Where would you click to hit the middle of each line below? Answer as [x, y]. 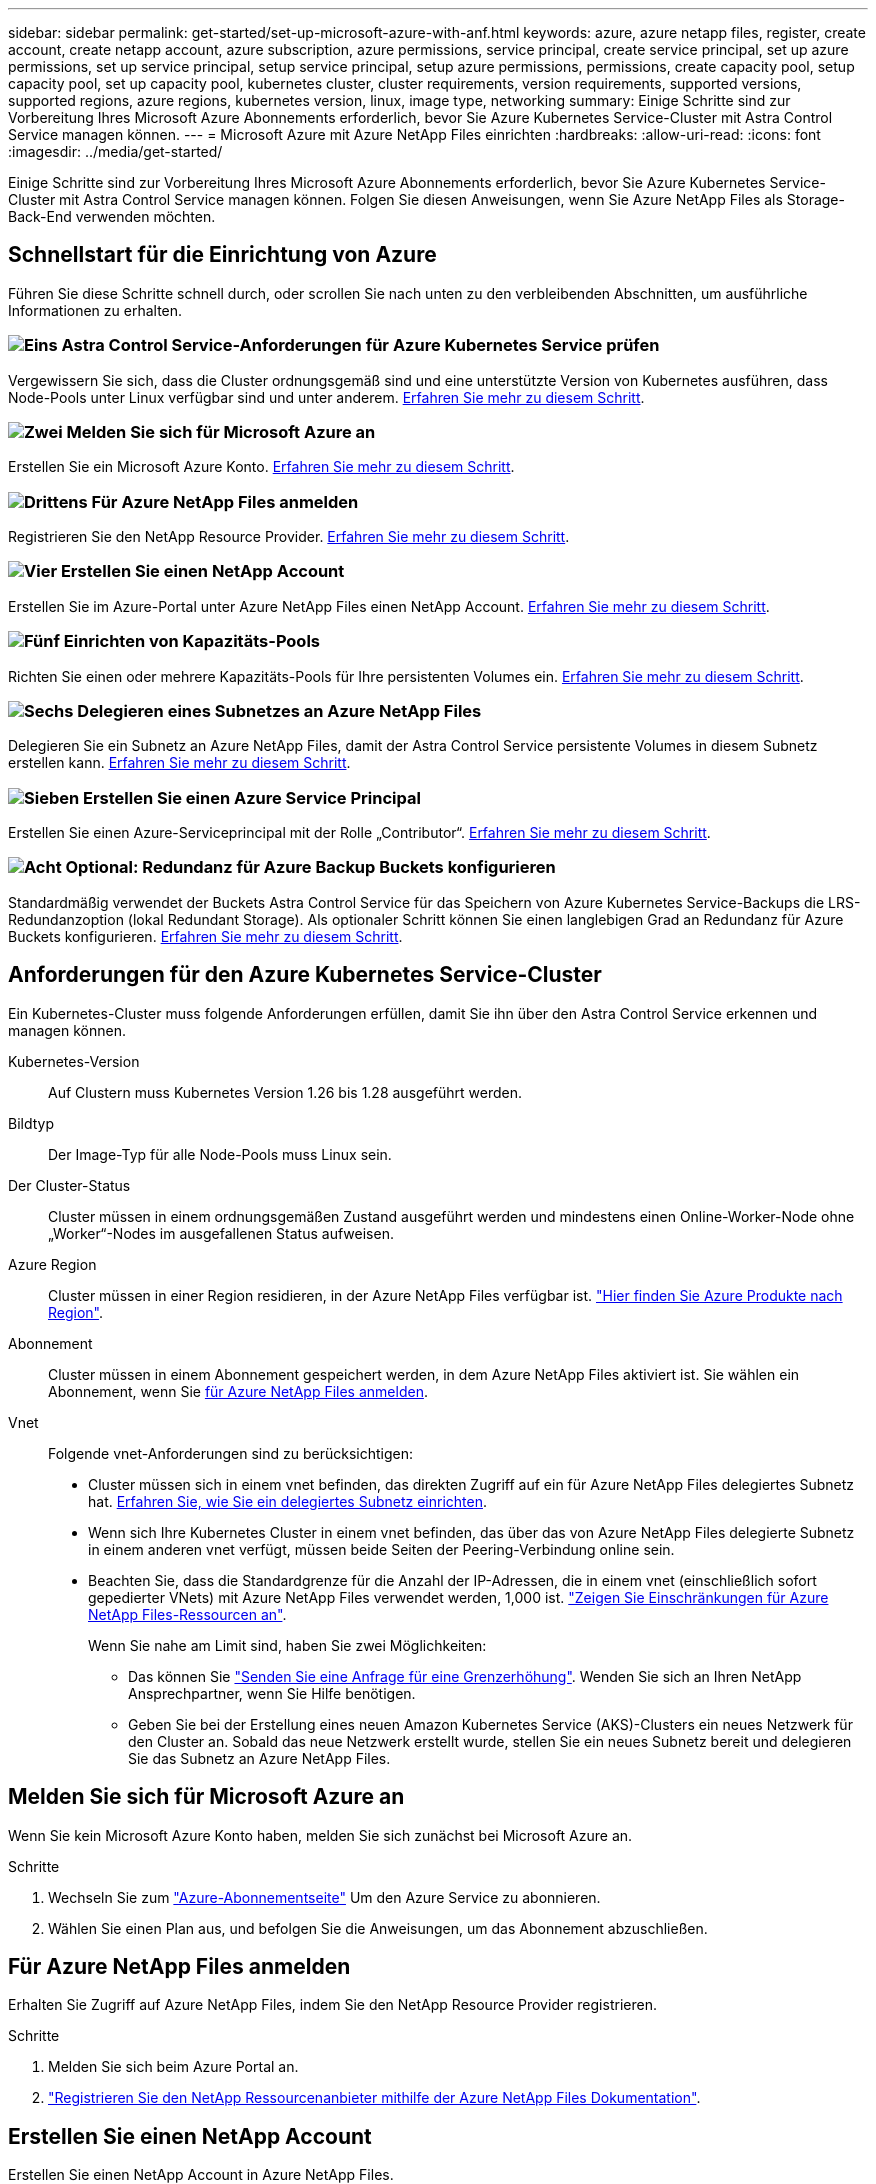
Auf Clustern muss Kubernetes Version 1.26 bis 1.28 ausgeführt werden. [285, 1092]
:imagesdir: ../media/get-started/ [115, 151]
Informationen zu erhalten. [95, 310]
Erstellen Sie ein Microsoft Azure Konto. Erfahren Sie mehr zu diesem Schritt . [261, 467]
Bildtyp [31, 1123]
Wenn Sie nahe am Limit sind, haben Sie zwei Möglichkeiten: [287, 1645]
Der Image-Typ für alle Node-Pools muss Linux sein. [220, 1154]
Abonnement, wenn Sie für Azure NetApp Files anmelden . [238, 1391]
